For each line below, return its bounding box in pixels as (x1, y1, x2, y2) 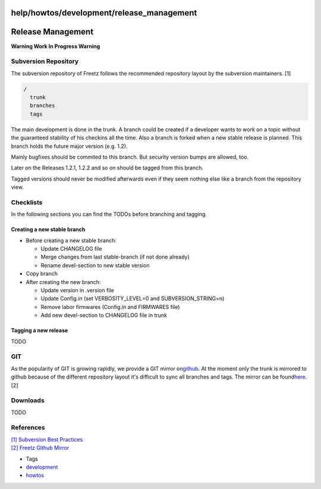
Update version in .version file (40, 287, 114, 294)
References (11, 424, 45, 432)
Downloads (11, 396, 45, 405)
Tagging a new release (11, 327, 68, 334)
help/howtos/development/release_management (11, 8, 197, 18)
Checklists (11, 198, 43, 206)
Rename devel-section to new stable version (40, 261, 150, 269)
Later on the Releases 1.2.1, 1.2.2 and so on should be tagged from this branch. (11, 164, 203, 172)
